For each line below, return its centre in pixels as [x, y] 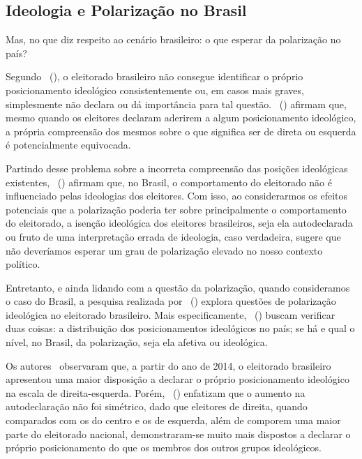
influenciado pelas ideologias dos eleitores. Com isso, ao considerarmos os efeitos [177, 196]
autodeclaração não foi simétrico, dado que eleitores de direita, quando [157, 406]
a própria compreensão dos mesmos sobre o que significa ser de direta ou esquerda [181, 131]
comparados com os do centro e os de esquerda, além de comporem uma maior [173, 420]
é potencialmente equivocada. [68, 145]
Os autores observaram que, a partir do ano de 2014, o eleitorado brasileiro [168, 365]
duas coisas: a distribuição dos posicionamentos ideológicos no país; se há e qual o [180, 328]
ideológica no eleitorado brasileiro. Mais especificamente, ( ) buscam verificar [171, 314]
